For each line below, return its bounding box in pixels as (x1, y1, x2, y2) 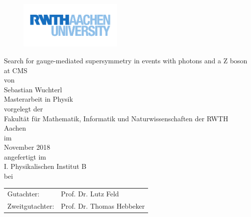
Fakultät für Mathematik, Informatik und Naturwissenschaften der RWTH (4, 113, 228, 123)
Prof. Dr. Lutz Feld (61, 189, 119, 199)
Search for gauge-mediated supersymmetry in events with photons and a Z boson (4, 55, 248, 65)
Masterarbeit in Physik (4, 94, 73, 104)
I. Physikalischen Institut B (4, 161, 87, 171)
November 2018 (4, 142, 50, 152)
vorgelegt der (4, 103, 43, 113)
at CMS (4, 65, 27, 75)
